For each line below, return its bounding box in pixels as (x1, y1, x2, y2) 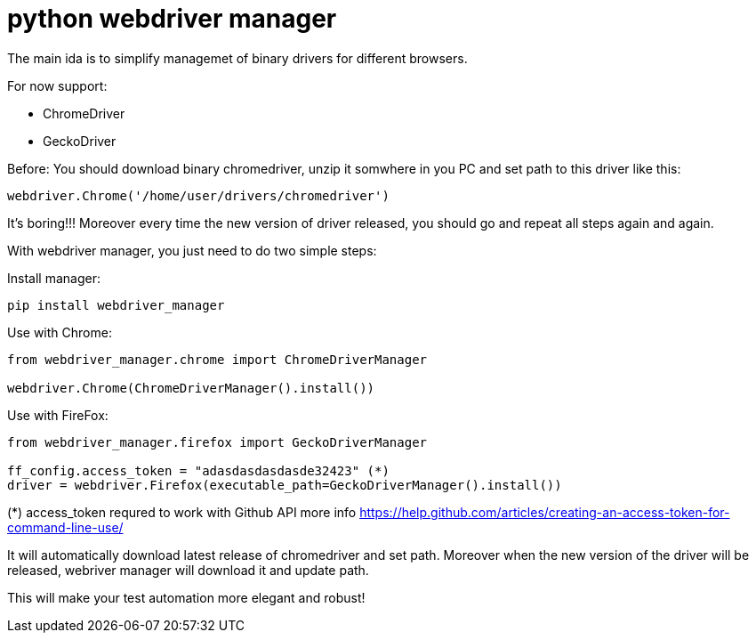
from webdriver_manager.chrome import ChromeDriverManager (7, 352, 428, 367)
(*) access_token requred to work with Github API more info (7, 504, 357, 520)
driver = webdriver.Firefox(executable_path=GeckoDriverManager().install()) (7, 477, 562, 492)
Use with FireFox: (7, 407, 109, 423)
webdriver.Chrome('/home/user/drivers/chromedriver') (7, 188, 390, 203)
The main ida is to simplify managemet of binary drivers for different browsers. (7, 50, 468, 66)
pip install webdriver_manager (7, 297, 225, 312)
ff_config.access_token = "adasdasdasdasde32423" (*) (7, 463, 390, 478)
